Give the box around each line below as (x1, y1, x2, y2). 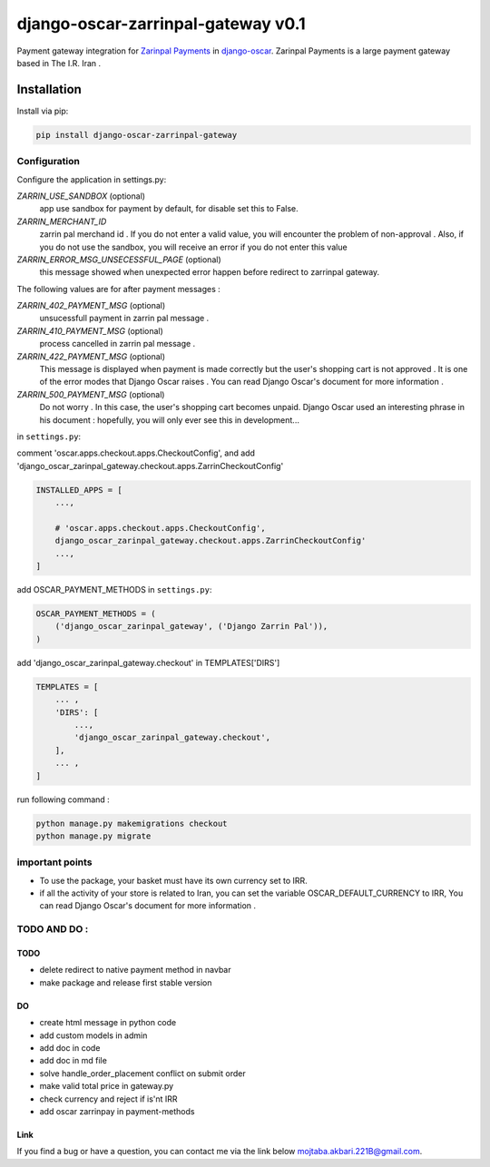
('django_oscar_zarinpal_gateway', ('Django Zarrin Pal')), (54, 622, 328, 632)
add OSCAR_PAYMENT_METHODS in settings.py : (16, 584, 212, 595)
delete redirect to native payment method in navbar (39, 965, 231, 976)
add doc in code (39, 1042, 101, 1053)
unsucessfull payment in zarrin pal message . (39, 313, 210, 324)
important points (16, 856, 93, 868)
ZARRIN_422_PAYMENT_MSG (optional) (16, 350, 166, 362)
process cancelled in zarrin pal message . (39, 338, 196, 349)
